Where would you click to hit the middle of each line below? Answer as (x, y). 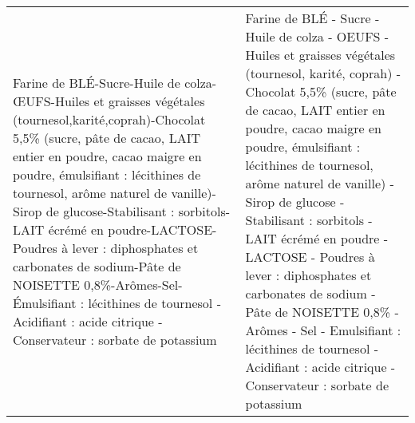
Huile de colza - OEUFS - (317, 36)
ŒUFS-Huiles (51, 101)
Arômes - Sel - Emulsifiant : (323, 330)
